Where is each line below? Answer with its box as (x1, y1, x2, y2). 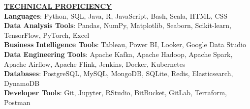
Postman (4, 97, 31, 107)
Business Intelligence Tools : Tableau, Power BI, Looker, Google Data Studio (4, 39, 246, 50)
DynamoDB (4, 78, 40, 88)
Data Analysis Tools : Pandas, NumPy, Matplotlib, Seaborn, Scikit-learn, (4, 20, 231, 30)
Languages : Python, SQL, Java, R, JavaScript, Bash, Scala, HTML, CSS (4, 10, 228, 21)
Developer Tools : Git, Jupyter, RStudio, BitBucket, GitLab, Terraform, (4, 87, 227, 98)
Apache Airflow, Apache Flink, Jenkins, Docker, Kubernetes (4, 58, 186, 69)
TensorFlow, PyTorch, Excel (4, 29, 90, 40)
